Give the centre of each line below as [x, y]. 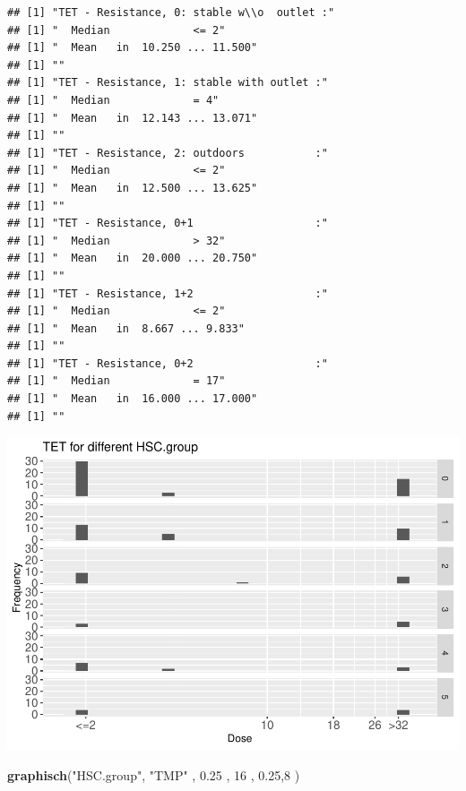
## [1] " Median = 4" [113, 100]
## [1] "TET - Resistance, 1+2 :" [168, 293]
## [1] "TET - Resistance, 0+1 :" [168, 224]
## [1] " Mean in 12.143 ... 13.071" [133, 118]
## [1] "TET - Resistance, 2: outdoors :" [168, 153]
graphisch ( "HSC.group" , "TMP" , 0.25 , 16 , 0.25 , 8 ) [154, 774]
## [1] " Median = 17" [116, 381]
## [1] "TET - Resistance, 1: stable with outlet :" [168, 83]
